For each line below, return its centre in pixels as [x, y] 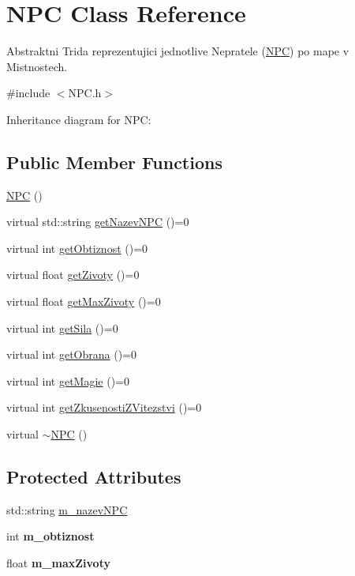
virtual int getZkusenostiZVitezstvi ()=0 [104, 407]
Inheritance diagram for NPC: [79, 119]
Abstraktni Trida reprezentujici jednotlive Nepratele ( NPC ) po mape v [178, 51]
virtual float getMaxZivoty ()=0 [84, 301]
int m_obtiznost [50, 536]
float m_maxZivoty [58, 563]
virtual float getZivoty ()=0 [73, 275]
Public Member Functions [114, 162]
